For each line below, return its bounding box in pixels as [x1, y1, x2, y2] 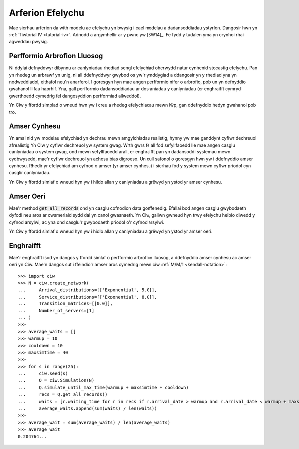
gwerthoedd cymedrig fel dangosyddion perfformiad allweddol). [9, 93, 141, 99]
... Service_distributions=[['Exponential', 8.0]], [18, 294, 157, 299]
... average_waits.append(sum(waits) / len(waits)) [18, 406, 157, 411]
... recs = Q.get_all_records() [18, 392, 108, 397]
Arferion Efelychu [9, 7, 85, 18]
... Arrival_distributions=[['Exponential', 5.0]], [18, 287, 157, 293]
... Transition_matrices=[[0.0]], [18, 301, 113, 306]
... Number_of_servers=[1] [18, 308, 95, 313]
